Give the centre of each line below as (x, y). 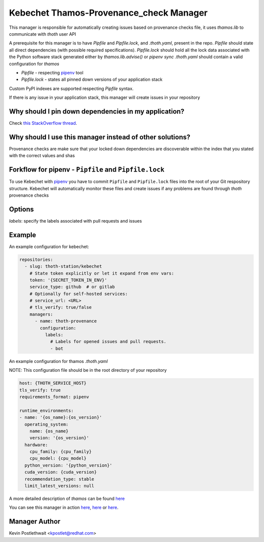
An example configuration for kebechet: (49, 247)
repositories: (36, 260)
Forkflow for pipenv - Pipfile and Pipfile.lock (87, 169)
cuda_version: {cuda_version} (61, 472)
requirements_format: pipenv (54, 397)
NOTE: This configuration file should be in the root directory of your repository (88, 370)
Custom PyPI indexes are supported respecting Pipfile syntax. (71, 89)
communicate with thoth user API (43, 34)
